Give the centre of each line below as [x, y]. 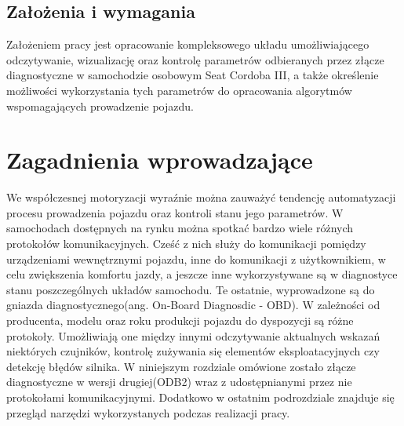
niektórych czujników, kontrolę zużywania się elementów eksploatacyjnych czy [193, 351]
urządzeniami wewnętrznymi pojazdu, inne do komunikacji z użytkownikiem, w [196, 259]
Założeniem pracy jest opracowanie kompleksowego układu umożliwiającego [188, 44]
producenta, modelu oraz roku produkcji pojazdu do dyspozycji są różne [180, 320]
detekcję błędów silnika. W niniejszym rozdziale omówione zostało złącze [181, 366]
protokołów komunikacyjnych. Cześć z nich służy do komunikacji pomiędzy [186, 244]
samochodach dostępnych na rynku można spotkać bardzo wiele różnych [180, 228]
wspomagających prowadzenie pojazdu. [100, 106]
